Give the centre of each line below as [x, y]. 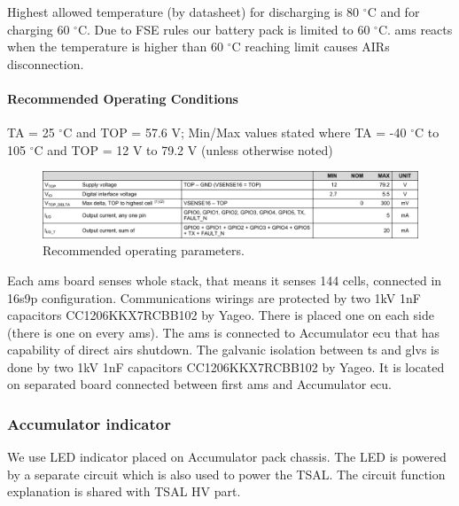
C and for [393, 12]
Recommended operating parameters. [144, 250]
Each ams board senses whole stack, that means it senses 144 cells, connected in [225, 280]
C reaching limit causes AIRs [311, 47]
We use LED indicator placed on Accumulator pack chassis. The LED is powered [227, 457]
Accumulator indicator [89, 423]
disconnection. [46, 63]
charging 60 [39, 29]
